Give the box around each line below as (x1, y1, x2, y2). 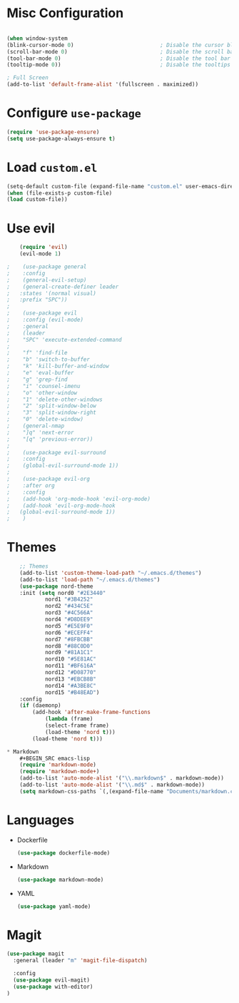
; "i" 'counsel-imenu (6, 382, 81, 390)
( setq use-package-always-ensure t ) (6, 135, 116, 142)
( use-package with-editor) (13, 983, 93, 990)
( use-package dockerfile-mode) (16, 849, 111, 857)
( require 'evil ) (19, 244, 68, 251)
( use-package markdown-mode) (16, 876, 104, 883)
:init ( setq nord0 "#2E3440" (19, 589, 106, 596)
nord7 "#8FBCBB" (44, 636, 93, 643)
